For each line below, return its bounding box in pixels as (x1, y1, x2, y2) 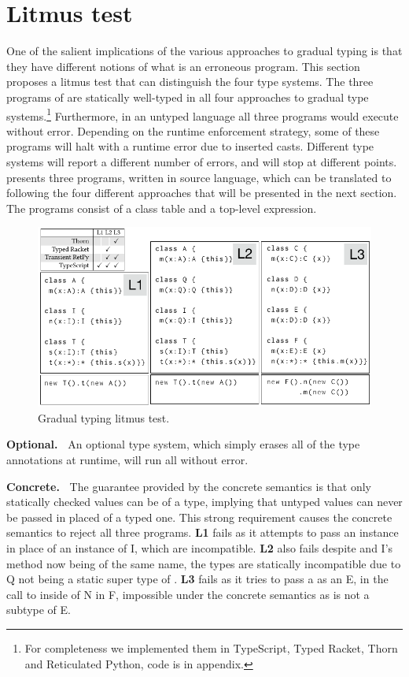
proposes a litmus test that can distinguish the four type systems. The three (6, 73, 374, 90)
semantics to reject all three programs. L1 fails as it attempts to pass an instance (6, 524, 399, 541)
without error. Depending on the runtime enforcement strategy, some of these (6, 122, 380, 139)
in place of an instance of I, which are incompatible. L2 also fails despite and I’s (6, 540, 393, 556)
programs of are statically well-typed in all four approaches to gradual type (6, 88, 369, 105)
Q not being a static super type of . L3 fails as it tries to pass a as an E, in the (6, 571, 389, 587)
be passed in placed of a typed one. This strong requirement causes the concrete (6, 508, 392, 525)
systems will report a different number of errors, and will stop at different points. (6, 153, 397, 169)
